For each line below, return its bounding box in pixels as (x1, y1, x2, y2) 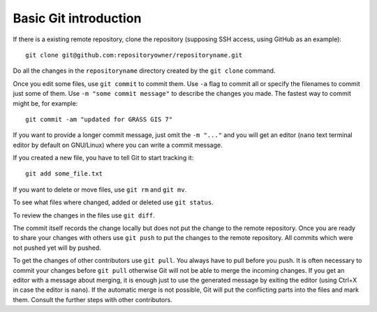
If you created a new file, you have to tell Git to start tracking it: (13, 154, 194, 162)
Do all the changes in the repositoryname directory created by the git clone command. (13, 66, 276, 75)
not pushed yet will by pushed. (13, 243, 101, 252)
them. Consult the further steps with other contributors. (13, 295, 172, 304)
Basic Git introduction (13, 10, 142, 26)
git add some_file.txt (25, 170, 103, 178)
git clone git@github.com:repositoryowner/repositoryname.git (25, 51, 243, 59)
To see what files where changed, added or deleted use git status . (13, 198, 214, 206)
